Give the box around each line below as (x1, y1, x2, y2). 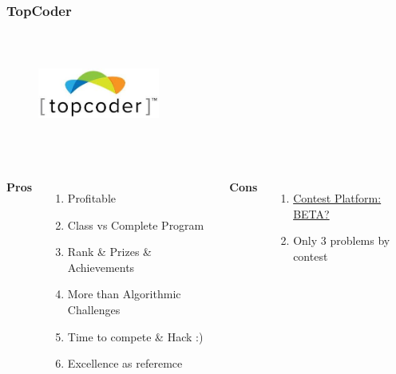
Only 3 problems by (293, 232, 390, 249)
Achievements (67, 258, 135, 275)
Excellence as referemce (67, 355, 183, 372)
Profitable (67, 189, 116, 206)
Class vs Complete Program (67, 216, 204, 233)
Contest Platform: (293, 189, 382, 206)
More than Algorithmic (67, 285, 181, 302)
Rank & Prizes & (67, 243, 152, 260)
